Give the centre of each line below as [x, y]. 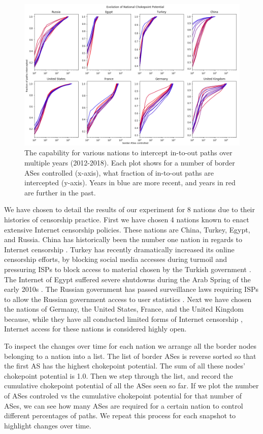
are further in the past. [60, 192]
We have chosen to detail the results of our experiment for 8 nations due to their [129, 209]
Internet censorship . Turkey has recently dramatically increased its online [119, 249]
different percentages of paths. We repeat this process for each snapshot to [120, 415]
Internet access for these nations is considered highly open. [95, 329]
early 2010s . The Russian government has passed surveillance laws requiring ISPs [131, 289]
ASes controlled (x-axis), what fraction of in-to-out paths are [119, 172]
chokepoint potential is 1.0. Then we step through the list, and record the [119, 375]
